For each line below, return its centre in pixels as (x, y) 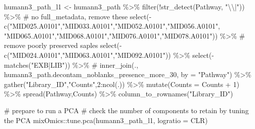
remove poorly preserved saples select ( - (63, 45)
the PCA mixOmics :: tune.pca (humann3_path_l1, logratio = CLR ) (106, 120)
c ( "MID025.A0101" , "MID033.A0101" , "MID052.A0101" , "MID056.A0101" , (112, 26)
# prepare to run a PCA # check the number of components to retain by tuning (127, 110)
